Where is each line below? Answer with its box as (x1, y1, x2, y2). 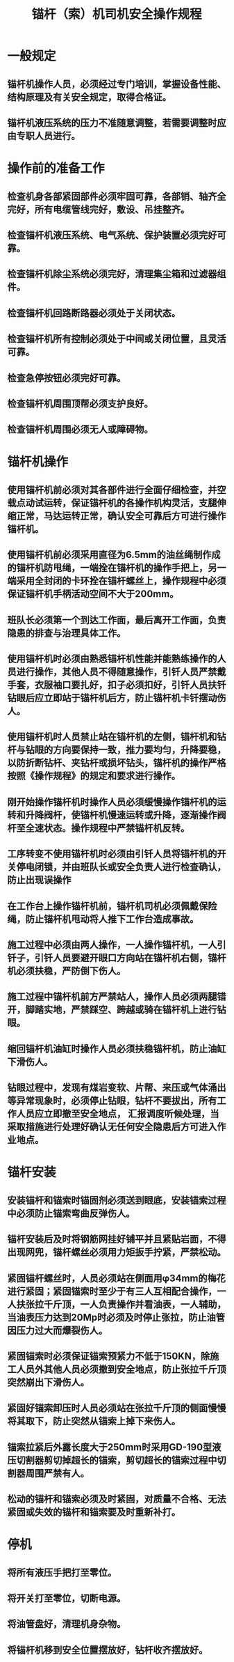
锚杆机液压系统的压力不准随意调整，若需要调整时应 (7, 116, 226, 129)
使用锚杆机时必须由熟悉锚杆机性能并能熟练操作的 (7, 653, 217, 665)
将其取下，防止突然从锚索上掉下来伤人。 (7, 1415, 181, 1427)
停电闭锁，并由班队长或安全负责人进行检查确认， (16, 861, 226, 873)
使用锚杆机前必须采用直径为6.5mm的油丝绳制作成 (7, 549, 221, 561)
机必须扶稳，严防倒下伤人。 (7, 965, 126, 977)
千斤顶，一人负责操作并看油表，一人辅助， (43, 1298, 226, 1310)
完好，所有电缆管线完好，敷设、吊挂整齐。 (7, 203, 190, 215)
